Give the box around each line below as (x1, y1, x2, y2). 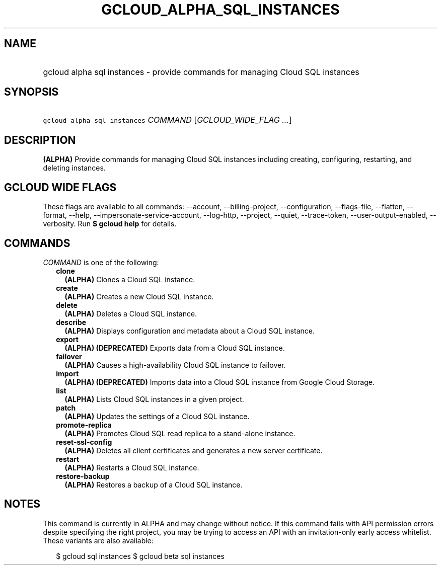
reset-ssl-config (56, 437, 112, 446)
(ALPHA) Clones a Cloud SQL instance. (64, 275, 195, 284)
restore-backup (56, 471, 110, 480)
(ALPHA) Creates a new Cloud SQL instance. (64, 292, 214, 301)
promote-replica (56, 420, 112, 429)
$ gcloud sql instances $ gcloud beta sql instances (56, 551, 225, 560)
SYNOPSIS (4, 86, 59, 99)
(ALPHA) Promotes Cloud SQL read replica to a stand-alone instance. (64, 429, 296, 438)
